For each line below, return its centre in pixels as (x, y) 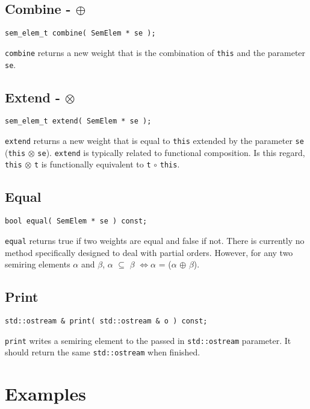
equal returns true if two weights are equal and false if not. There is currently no (155, 240)
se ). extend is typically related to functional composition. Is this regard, (171, 152)
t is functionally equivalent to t (92, 164)
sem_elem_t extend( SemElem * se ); (78, 121)
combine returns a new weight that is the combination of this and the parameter (155, 52)
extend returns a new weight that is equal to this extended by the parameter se (154, 141)
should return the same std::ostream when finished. (103, 352)
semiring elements (38, 264)
